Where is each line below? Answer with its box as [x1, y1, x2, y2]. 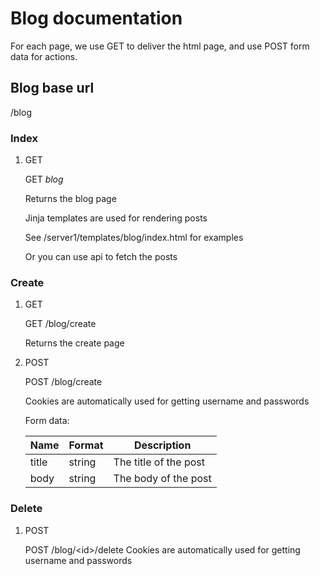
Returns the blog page [24, 193, 117, 205]
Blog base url [10, 80, 95, 97]
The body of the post [113, 472, 212, 486]
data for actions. [10, 50, 78, 62]
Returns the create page [24, 337, 125, 349]
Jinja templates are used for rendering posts [24, 212, 208, 224]
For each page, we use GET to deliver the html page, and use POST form [10, 40, 310, 52]
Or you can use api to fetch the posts [24, 251, 178, 263]
